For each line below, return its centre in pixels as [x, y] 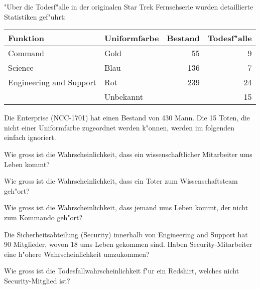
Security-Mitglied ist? [37, 280]
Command [26, 53]
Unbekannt [123, 97]
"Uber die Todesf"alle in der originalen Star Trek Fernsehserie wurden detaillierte [129, 7]
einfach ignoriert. [30, 137]
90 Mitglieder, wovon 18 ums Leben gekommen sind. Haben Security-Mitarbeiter [128, 244]
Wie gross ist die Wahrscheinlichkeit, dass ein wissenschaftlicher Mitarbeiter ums [128, 154]
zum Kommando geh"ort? [43, 217]
